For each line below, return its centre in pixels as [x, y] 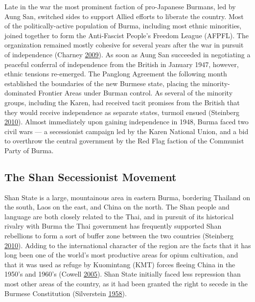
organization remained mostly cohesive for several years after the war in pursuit [124, 45]
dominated [20, 93]
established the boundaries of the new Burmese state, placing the [102, 83]
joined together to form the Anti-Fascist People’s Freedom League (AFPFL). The [127, 35]
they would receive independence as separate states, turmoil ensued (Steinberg [122, 112]
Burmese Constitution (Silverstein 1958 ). [66, 293]
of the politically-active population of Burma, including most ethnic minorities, [123, 26]
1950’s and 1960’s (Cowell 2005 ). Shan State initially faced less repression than [123, 274]
